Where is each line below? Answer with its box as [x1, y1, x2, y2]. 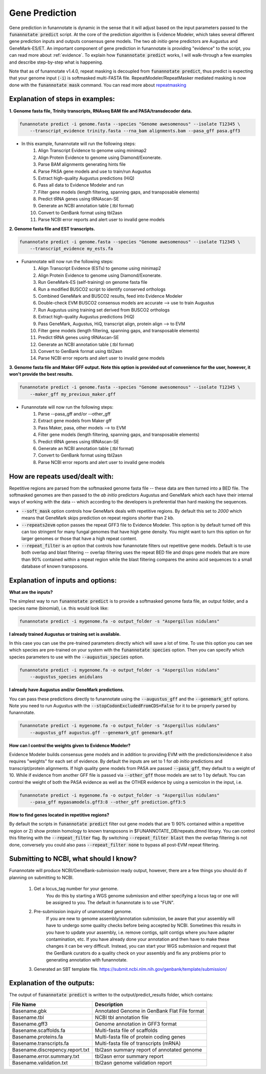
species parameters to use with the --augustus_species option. [9, 654, 144, 660]
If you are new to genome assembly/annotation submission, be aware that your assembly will [46, 916, 235, 921]
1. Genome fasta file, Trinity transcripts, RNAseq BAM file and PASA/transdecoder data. [9, 108, 192, 114]
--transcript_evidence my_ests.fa [30, 246, 113, 251]
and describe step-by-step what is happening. [9, 59, 103, 65]
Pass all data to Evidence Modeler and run [38, 182, 124, 188]
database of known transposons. [21, 563, 89, 569]
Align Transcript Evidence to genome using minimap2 [38, 148, 147, 153]
